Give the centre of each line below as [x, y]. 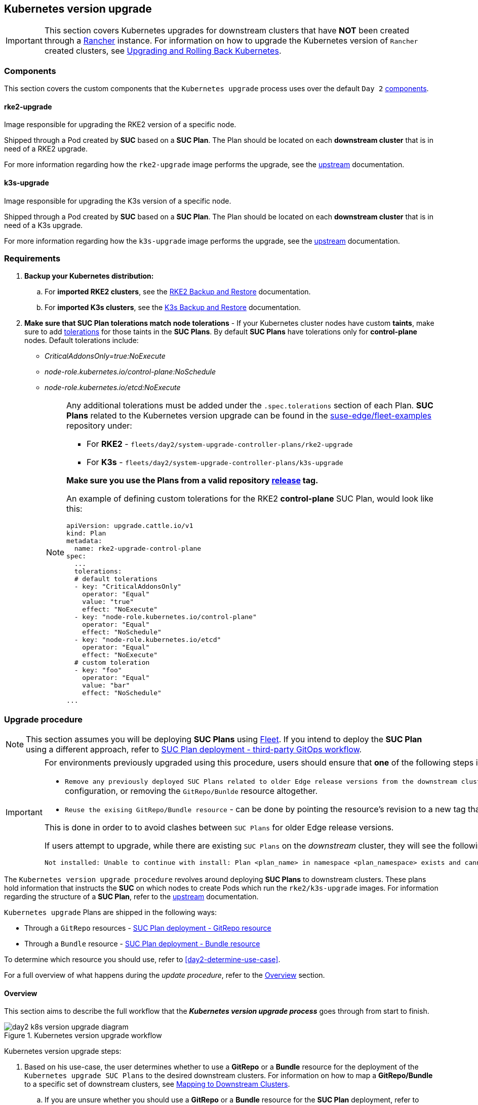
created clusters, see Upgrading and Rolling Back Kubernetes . [163, 51]
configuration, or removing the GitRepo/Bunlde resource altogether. [191, 791]
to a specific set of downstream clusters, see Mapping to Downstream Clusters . [157, 1084]
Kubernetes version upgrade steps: [63, 1051]
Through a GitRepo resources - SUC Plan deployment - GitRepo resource [148, 928]
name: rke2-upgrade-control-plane [138, 549]
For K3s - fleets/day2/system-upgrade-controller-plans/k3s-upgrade [215, 462]
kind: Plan [86, 534]
